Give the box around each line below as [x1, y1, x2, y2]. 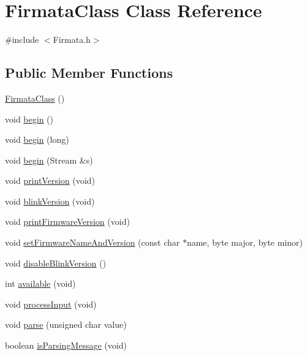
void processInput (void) [5, 297, 97, 310]
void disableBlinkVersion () [5, 256, 106, 269]
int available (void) [5, 277, 76, 290]
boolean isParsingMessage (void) [5, 339, 127, 352]
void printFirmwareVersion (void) [5, 215, 130, 228]
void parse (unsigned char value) [5, 318, 127, 331]
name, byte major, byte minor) [186, 236, 303, 249]
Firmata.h [53, 33, 91, 46]
